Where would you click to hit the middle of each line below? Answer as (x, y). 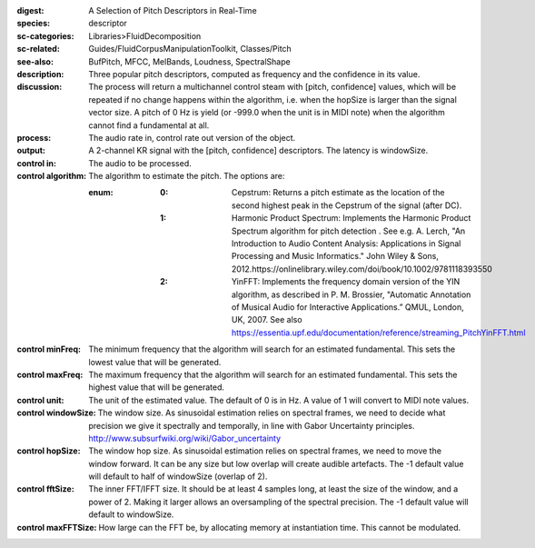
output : (31, 151)
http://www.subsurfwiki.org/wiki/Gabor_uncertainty (185, 438)
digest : (30, 10)
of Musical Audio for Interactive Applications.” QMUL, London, (348, 307)
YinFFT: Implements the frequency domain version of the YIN (346, 282)
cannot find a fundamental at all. (149, 125)
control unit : (40, 400)
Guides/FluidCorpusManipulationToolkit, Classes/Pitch (190, 49)
